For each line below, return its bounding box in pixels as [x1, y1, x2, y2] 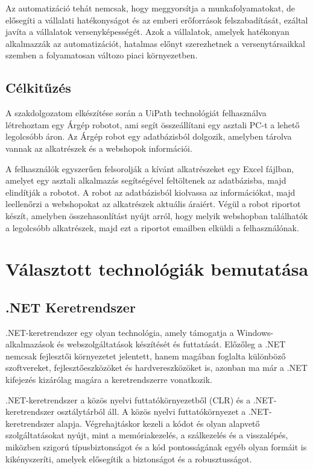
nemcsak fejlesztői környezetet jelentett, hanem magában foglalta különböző [5, 349, 286, 362]
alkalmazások [5, 338, 54, 350]
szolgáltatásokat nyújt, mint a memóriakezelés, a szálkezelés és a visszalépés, [5, 429, 288, 441]
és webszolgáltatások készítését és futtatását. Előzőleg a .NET [57, 338, 286, 350]
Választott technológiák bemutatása [5, 256, 309, 281]
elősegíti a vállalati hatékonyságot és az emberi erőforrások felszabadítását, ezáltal [5, 13, 308, 26]
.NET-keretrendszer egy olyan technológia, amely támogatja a [5, 326, 234, 338]
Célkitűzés [5, 78, 71, 97]
